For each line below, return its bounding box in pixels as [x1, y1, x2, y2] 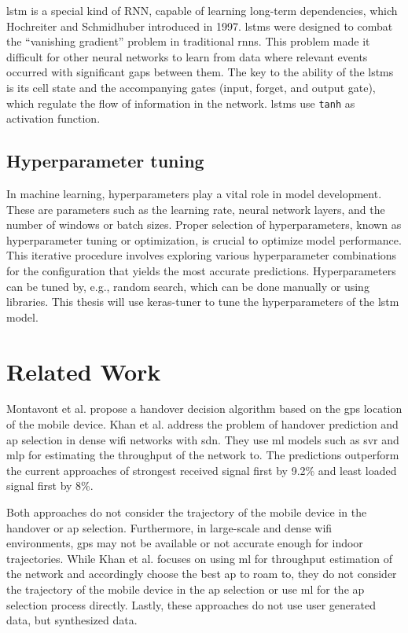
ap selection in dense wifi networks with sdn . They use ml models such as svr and [6, 431, 399, 447]
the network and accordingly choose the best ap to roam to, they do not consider [6, 565, 397, 582]
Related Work [6, 355, 161, 387]
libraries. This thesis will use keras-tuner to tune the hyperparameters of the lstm [6, 293, 399, 310]
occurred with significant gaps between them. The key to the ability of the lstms [6, 64, 394, 80]
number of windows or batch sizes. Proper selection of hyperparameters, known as [6, 216, 402, 233]
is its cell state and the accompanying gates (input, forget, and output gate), [6, 79, 376, 95]
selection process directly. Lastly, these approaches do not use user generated [6, 596, 376, 613]
